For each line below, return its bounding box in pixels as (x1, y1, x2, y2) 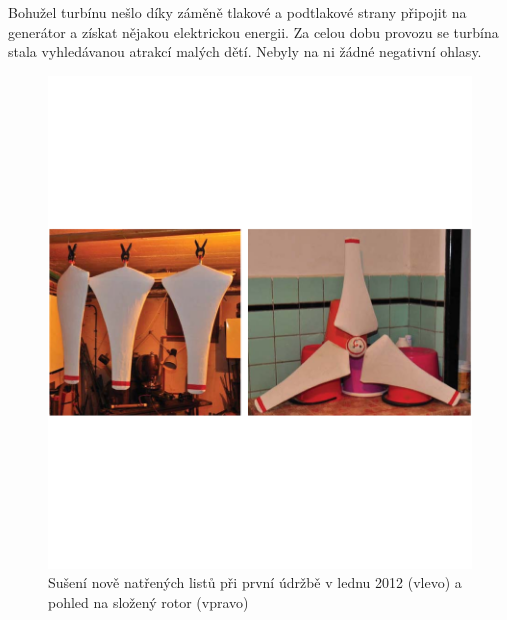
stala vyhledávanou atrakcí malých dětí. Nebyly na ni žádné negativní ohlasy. (8, 41, 482, 62)
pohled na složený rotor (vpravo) (48, 591, 249, 612)
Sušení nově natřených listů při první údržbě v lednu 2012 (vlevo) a (48, 572, 462, 593)
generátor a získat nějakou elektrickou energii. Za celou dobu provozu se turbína (8, 21, 499, 42)
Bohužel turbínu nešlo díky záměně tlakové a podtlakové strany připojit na (8, 2, 467, 22)
